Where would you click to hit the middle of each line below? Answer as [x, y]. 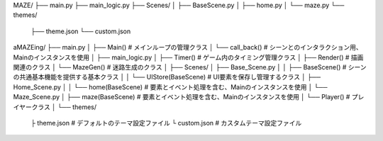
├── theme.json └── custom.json [81, 31]
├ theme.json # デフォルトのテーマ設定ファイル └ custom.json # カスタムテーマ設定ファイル [166, 123]
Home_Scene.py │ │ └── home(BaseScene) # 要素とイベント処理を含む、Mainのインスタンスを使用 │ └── [170, 87]
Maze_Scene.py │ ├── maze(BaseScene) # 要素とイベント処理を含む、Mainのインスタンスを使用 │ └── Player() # [182, 97]
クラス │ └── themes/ [64, 107]
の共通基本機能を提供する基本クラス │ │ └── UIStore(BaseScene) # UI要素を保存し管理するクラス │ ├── [167, 77]
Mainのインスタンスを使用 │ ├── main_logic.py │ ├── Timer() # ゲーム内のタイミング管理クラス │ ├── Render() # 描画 [188, 57]
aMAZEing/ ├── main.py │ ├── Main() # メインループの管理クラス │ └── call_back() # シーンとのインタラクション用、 [188, 47]
